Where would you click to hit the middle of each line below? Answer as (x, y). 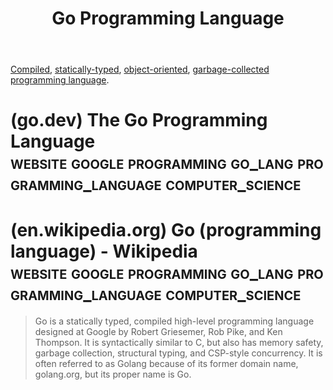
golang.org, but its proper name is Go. (113, 374)
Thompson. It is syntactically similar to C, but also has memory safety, (179, 343)
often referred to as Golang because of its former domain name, (166, 364)
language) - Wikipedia (104, 251)
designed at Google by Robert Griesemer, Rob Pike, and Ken (158, 332)
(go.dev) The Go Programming (139, 120)
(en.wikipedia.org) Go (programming (166, 229)
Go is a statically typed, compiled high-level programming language (174, 321)
